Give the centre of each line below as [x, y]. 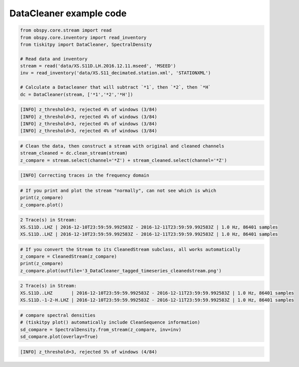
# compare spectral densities [58, 315]
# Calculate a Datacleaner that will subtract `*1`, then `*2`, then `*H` [116, 87]
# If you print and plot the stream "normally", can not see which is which [118, 190]
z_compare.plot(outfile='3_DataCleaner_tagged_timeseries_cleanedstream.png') [121, 271]
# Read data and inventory [54, 59]
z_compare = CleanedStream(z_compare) [69, 257]
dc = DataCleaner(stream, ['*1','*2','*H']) [77, 94]
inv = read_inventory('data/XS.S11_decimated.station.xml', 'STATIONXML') [116, 73]
